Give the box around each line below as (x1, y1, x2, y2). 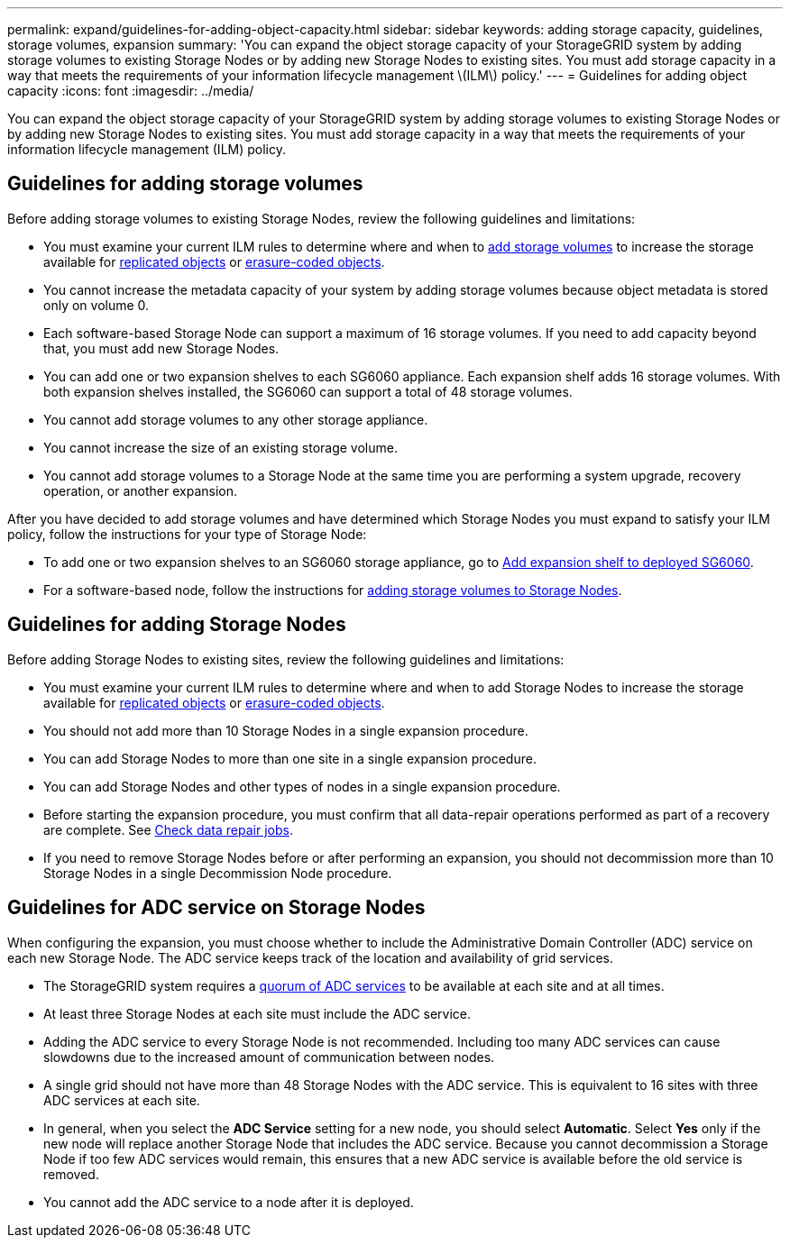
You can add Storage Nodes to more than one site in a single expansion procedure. (43, 750, 537, 766)
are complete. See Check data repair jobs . (43, 821, 293, 838)
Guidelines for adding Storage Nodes (7, 613, 346, 636)
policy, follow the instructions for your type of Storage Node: (7, 526, 367, 542)
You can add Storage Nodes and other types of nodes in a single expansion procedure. (43, 778, 561, 794)
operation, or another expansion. (43, 482, 238, 499)
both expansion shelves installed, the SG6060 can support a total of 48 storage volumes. (43, 383, 573, 399)
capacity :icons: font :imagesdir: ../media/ (7, 83, 254, 98)
